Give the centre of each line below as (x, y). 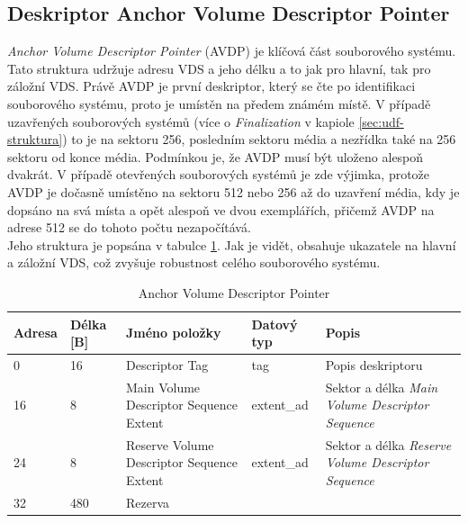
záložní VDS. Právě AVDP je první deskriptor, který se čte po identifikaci (211, 86)
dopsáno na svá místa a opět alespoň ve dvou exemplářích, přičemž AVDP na (221, 209)
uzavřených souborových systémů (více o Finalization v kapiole (181, 121)
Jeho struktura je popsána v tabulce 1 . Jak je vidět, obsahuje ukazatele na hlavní (232, 244)
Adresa (36, 333)
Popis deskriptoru (374, 364)
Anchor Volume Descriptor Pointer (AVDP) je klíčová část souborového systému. (232, 51)
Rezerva (148, 502)
